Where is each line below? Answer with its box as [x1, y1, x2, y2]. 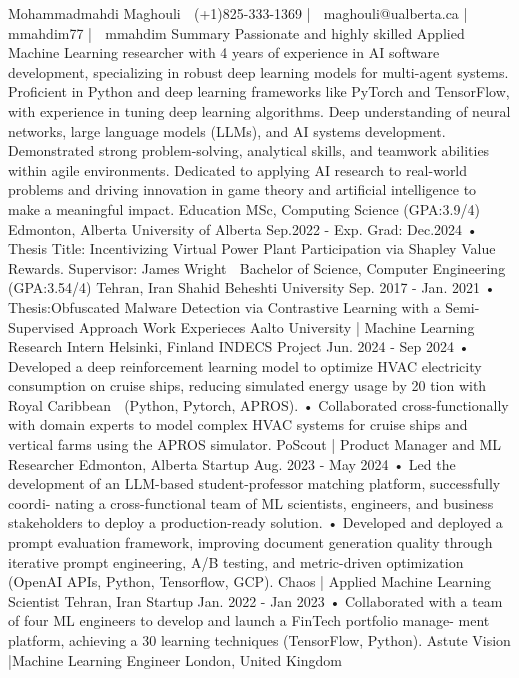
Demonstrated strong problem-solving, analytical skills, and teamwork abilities [8, 140, 490, 161]
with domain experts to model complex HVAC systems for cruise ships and [8, 414, 468, 435]
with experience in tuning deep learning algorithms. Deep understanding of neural [8, 100, 511, 121]
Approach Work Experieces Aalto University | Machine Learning [78, 316, 475, 337]
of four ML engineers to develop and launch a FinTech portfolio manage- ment [8, 610, 490, 631]
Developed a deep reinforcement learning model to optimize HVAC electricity [8, 355, 482, 376]
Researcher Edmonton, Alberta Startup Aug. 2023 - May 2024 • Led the [8, 453, 456, 474]
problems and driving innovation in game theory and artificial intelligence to [8, 179, 477, 200]
